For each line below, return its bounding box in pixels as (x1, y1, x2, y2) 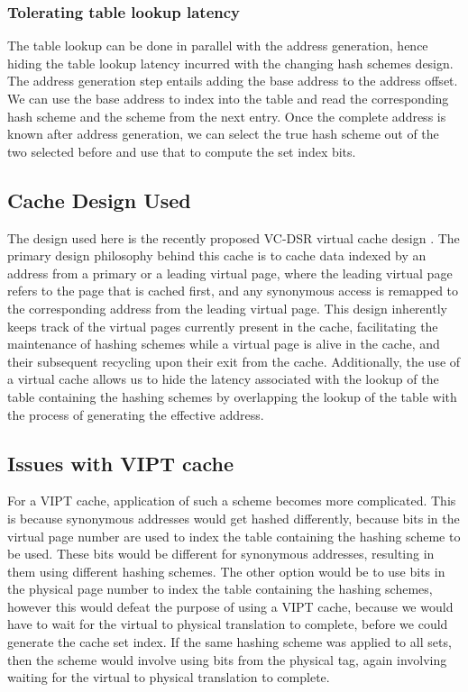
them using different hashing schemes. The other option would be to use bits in (7, 561, 445, 580)
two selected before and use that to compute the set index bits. (7, 141, 356, 160)
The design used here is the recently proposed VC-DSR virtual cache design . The (7, 228, 460, 247)
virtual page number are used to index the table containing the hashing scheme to (7, 526, 461, 545)
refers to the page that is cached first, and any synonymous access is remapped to (7, 281, 459, 300)
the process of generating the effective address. (7, 405, 264, 423)
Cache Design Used (7, 186, 191, 214)
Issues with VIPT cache (7, 449, 234, 477)
